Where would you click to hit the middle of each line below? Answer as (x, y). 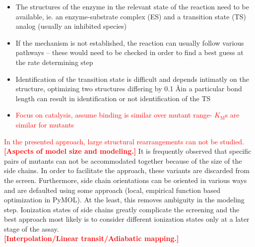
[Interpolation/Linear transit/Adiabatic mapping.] (92, 238)
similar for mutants (45, 124)
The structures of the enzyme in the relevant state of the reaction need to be (132, 6)
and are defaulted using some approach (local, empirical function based (112, 190)
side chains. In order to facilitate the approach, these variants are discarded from (127, 170)
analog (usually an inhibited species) (71, 26)
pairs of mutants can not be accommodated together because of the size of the (123, 160)
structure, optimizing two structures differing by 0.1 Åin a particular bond (129, 89)
